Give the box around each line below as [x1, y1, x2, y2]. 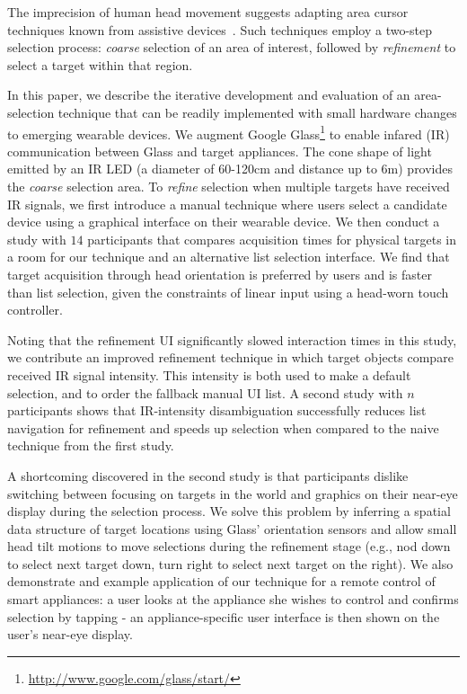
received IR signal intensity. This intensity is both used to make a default [7, 365, 411, 384]
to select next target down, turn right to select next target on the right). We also [7, 554, 454, 573]
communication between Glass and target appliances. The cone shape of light [7, 141, 432, 160]
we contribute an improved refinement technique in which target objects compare [7, 348, 454, 367]
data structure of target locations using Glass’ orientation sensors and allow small [7, 519, 457, 538]
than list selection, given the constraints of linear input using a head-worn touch [7, 282, 449, 301]
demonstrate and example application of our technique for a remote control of [7, 572, 436, 591]
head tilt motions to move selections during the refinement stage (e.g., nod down [7, 537, 451, 556]
